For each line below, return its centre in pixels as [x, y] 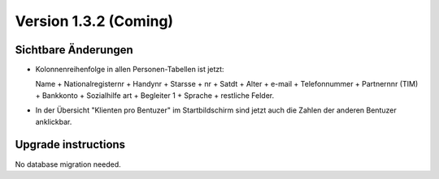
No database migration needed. [68, 164]
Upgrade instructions [70, 145]
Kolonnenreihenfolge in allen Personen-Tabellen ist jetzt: [130, 70]
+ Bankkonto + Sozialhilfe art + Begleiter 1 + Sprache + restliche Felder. [155, 95]
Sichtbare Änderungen [74, 50]
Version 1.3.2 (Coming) [94, 21]
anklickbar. [54, 121]
